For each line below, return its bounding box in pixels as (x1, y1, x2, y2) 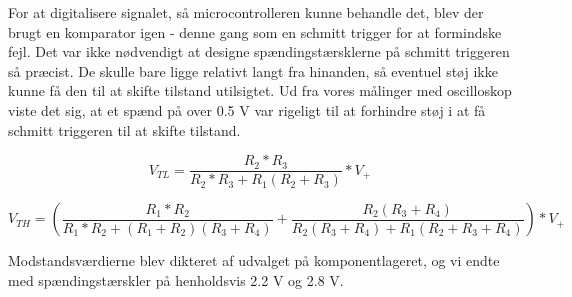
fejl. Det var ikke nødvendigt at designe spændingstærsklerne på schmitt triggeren (8, 41, 510, 62)
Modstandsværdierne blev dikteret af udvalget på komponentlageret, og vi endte (8, 250, 500, 271)
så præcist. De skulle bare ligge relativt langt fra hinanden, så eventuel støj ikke (8, 60, 498, 81)
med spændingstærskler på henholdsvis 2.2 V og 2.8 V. (8, 269, 344, 290)
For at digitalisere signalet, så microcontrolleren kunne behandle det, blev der (8, 2, 484, 22)
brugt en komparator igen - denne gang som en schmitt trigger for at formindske (8, 21, 502, 42)
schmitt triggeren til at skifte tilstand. (8, 119, 241, 140)
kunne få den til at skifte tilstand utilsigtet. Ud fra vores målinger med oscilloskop (8, 80, 512, 101)
